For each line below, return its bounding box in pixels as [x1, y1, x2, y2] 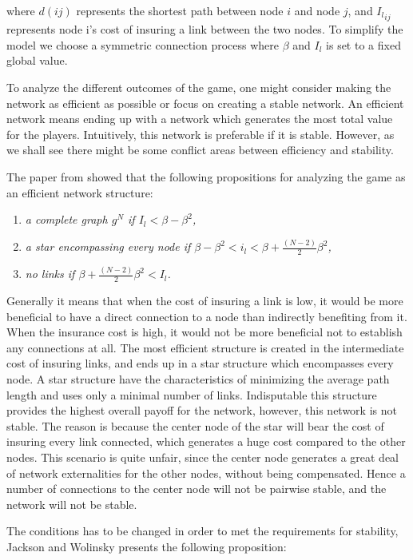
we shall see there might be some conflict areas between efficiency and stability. [6, 141, 394, 158]
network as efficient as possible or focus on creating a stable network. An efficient [6, 94, 404, 111]
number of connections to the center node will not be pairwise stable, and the [6, 480, 387, 497]
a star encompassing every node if [25, 238, 191, 255]
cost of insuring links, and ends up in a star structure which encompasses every [6, 355, 394, 371]
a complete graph [25, 211, 108, 228]
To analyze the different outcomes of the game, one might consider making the [6, 79, 391, 96]
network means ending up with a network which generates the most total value [6, 110, 393, 127]
